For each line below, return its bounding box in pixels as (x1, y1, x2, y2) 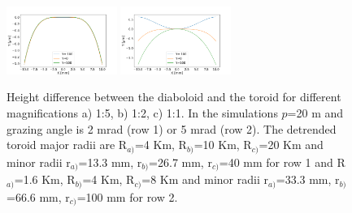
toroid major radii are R (7, 136, 128, 153)
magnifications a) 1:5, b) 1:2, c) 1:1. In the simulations (7, 104, 278, 121)
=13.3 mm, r (78, 153, 142, 170)
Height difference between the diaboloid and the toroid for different (7, 88, 341, 105)
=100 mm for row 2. (76, 188, 178, 205)
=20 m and (287, 104, 344, 121)
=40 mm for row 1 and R (219, 153, 345, 170)
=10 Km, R (193, 136, 252, 153)
